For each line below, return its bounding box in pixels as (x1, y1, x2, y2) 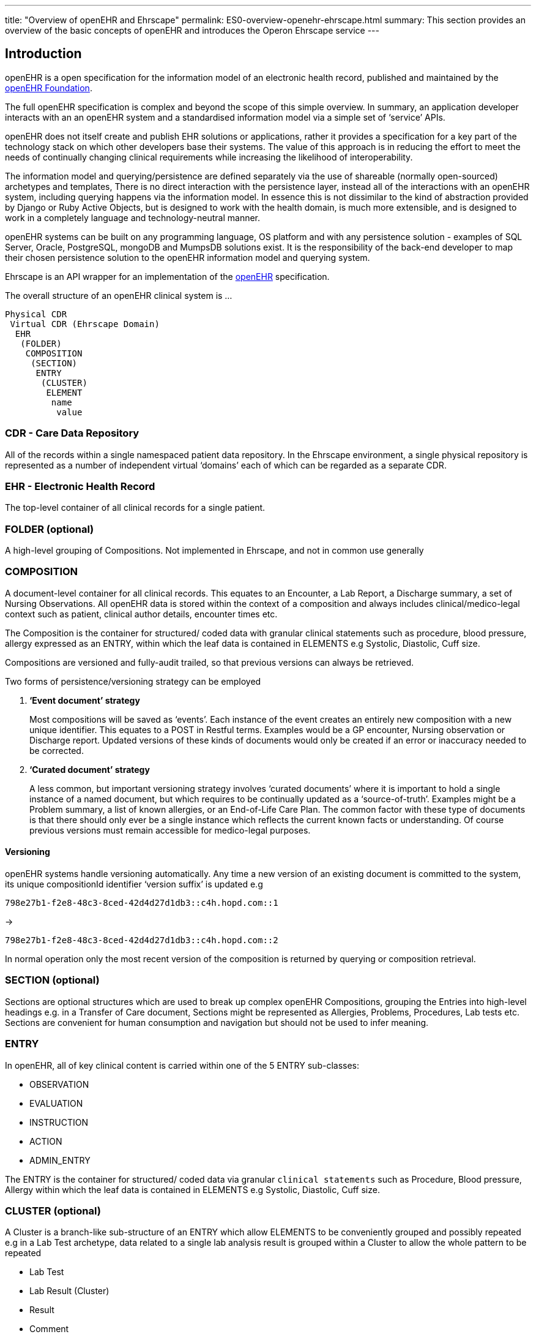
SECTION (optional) (5, 974, 100, 987)
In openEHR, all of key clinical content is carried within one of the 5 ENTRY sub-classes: (5, 1060, 360, 1071)
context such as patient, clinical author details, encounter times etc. (5, 608, 278, 619)
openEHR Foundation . (5, 82, 92, 93)
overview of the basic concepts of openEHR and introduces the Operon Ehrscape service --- (5, 25, 379, 36)
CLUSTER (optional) (5, 1204, 101, 1217)
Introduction (5, 46, 82, 62)
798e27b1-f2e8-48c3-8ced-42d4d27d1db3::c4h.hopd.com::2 (5, 935, 278, 946)
